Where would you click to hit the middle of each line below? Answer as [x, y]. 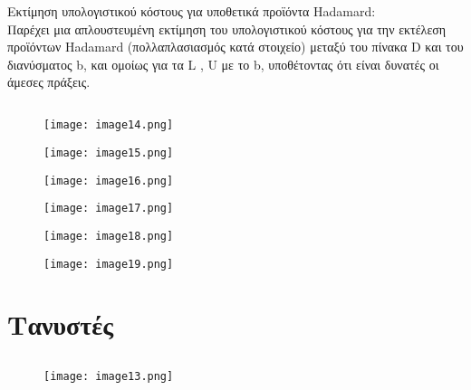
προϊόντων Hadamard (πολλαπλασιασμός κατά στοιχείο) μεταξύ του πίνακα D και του [235, 47]
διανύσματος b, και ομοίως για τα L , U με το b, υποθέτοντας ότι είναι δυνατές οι [223, 64]
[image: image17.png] [109, 209]
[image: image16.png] [109, 181]
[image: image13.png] [109, 377]
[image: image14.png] [109, 125]
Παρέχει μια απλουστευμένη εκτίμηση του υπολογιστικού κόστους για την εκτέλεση [227, 29]
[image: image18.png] [109, 236]
